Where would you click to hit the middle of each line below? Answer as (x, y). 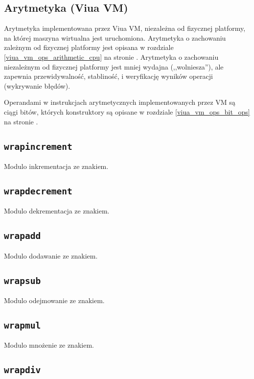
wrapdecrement (38, 191)
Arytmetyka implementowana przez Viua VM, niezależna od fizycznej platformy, (125, 28)
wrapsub (23, 281)
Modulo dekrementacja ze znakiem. (57, 211)
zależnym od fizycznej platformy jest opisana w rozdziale (89, 47)
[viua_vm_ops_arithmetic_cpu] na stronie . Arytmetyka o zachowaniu (111, 57)
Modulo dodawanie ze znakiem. (51, 255)
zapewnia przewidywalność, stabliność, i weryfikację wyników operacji (108, 76)
